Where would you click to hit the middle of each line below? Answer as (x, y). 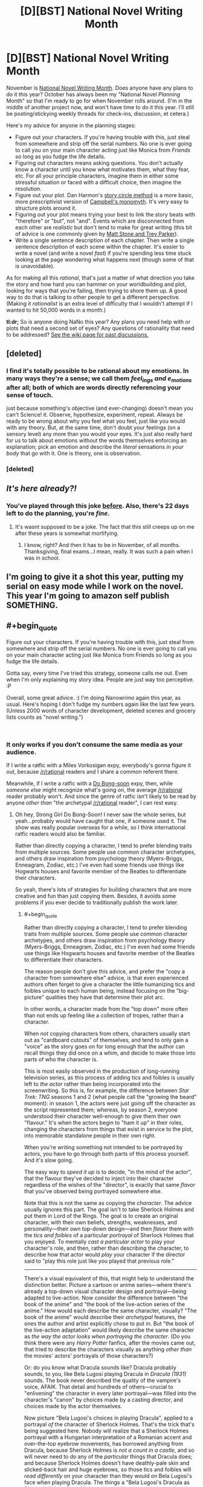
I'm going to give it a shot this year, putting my (95, 576)
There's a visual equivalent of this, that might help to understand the (109, 1278)
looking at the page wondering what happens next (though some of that (105, 260)
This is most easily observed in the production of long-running (102, 1071)
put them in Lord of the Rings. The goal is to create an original (101, 1216)
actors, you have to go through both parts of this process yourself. (107, 1153)
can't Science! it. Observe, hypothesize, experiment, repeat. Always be (95, 414)
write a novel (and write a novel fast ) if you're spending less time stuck (103, 253)
